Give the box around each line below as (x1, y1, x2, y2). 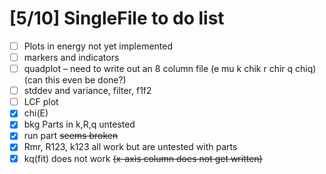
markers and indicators (23, 52, 120, 63)
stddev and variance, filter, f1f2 (23, 85, 152, 97)
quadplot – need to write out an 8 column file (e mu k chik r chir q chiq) (23, 63, 317, 75)
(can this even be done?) (23, 74, 127, 86)
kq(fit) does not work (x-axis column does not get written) (23, 152, 263, 164)
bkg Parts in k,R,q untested (23, 118, 136, 131)
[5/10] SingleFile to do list (9, 7, 225, 30)
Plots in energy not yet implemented (23, 40, 174, 52)
